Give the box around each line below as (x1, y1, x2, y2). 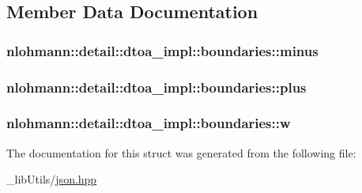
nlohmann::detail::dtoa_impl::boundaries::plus (6, 77, 307, 96)
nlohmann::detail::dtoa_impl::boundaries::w (6, 113, 291, 133)
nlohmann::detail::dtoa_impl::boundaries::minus (6, 40, 319, 60)
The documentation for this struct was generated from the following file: (6, 144, 356, 161)
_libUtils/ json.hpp (6, 171, 97, 187)
